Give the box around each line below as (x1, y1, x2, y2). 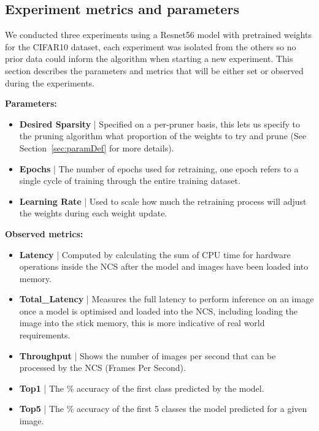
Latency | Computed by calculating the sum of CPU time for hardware (19, 248, 291, 261)
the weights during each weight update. (19, 207, 167, 219)
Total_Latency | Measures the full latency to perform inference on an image (19, 292, 314, 305)
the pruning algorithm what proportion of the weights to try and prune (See (19, 129, 307, 142)
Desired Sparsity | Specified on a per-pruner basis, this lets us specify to (19, 117, 301, 130)
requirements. (19, 329, 71, 341)
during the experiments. (5, 76, 95, 89)
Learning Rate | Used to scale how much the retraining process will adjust (19, 194, 307, 207)
